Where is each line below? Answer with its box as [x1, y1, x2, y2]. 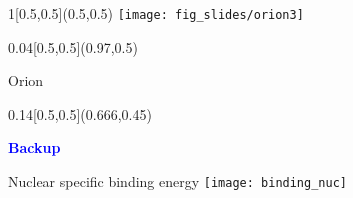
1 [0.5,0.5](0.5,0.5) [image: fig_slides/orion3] [8, 3, 304, 23]
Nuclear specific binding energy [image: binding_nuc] [8, 171, 347, 192]
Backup [8, 137, 61, 158]
